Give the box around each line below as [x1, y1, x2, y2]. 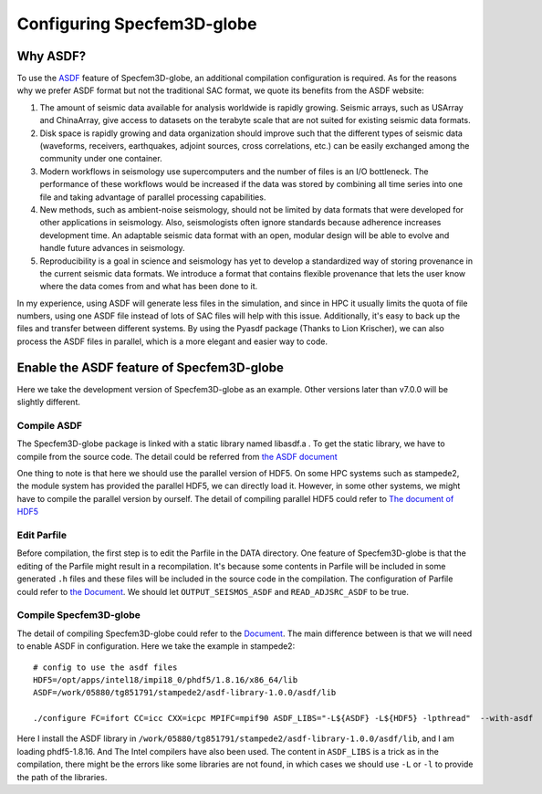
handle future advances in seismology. [39, 243, 186, 254]
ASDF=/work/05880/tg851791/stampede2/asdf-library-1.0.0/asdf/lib [33, 687, 337, 698]
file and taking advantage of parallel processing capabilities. [39, 192, 266, 203]
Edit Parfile [16, 529, 68, 542]
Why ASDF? [16, 48, 87, 64]
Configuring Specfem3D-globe [16, 14, 257, 34]
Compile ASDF [16, 419, 82, 432]
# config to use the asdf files [33, 662, 178, 673]
